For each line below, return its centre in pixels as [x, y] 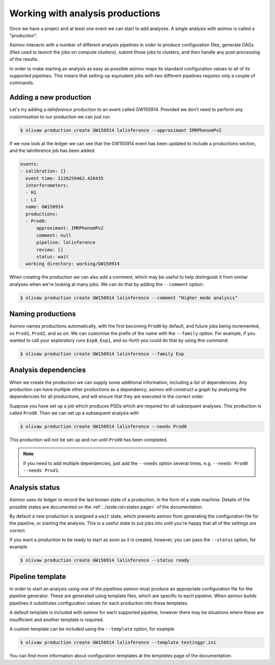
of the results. [24, 59]
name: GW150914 [45, 207]
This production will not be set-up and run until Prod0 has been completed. [89, 440]
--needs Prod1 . [41, 470]
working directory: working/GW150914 [73, 264]
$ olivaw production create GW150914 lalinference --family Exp [102, 354]
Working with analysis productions [85, 13]
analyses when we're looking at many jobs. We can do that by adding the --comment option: [107, 284]
